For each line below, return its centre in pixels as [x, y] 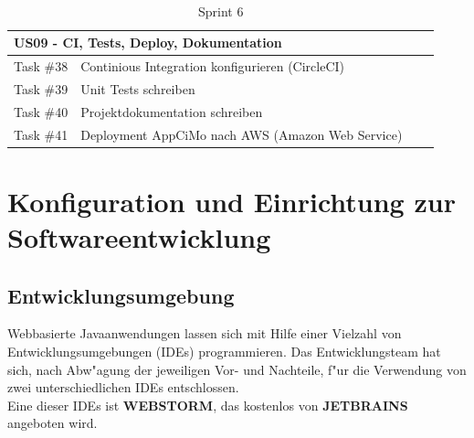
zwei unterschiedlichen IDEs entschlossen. [123, 387]
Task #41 [41, 134]
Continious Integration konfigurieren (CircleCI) [213, 66]
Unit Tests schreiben [138, 88]
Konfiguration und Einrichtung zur [232, 201]
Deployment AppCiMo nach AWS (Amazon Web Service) [242, 134]
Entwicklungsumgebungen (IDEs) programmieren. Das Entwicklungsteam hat [224, 352]
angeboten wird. [53, 423]
